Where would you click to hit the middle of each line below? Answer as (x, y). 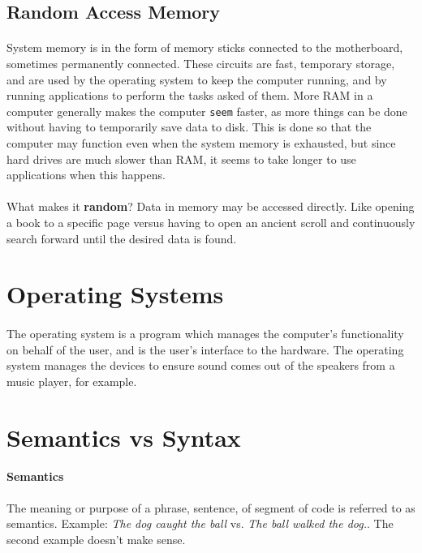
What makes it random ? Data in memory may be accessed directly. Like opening (211, 206)
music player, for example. (72, 381)
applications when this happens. (86, 175)
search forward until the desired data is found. (122, 238)
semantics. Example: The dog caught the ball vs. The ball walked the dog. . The (200, 523)
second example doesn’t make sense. (96, 539)
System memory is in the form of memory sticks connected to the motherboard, (205, 47)
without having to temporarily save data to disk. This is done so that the (189, 127)
